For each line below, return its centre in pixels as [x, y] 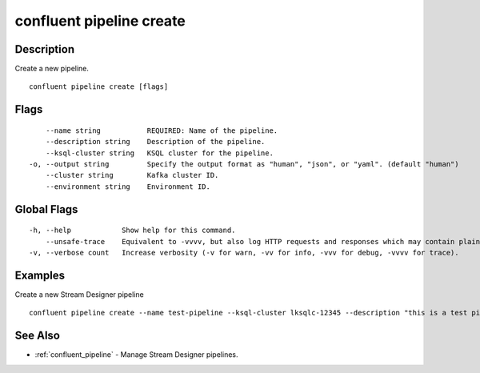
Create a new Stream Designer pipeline [79, 294]
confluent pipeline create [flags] [99, 87]
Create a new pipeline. [52, 69]
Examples [40, 275]
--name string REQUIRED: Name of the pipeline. [162, 130]
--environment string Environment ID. [128, 186]
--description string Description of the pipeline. [155, 142]
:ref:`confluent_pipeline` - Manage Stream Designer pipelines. [136, 355]
